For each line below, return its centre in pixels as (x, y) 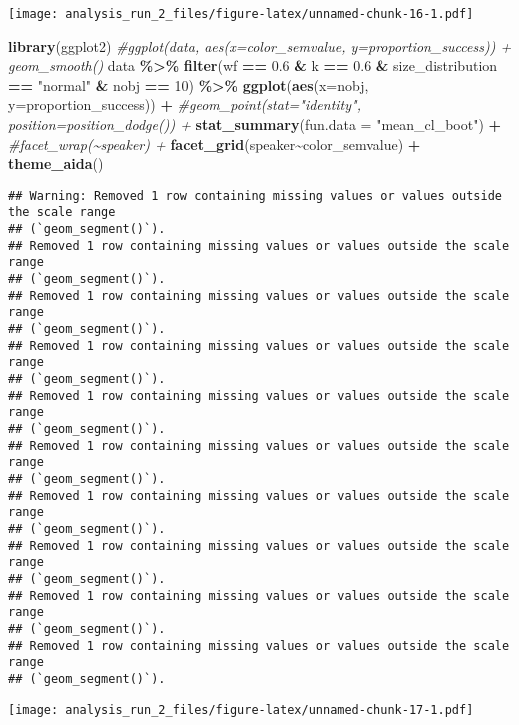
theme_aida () (56, 163)
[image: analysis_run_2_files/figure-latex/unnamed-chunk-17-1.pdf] (241, 709)
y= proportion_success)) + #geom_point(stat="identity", (184, 104)
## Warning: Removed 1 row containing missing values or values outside (255, 195)
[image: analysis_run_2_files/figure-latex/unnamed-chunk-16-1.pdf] (241, 14)
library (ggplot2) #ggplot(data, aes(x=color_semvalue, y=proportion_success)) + (260, 45)
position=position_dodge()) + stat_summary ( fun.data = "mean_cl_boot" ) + (255, 124)
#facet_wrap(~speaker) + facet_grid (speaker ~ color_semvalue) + (214, 143)
